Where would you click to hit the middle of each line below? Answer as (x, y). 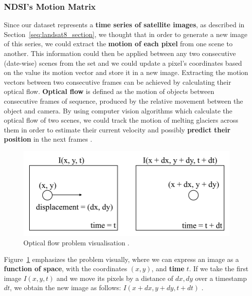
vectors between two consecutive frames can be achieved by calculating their (117, 82)
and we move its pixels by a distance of (115, 278)
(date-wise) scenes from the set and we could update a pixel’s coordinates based (123, 63)
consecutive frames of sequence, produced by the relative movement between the (124, 101)
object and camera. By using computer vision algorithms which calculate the (118, 110)
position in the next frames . (48, 139)
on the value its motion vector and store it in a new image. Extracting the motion (126, 72)
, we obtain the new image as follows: (65, 287)
